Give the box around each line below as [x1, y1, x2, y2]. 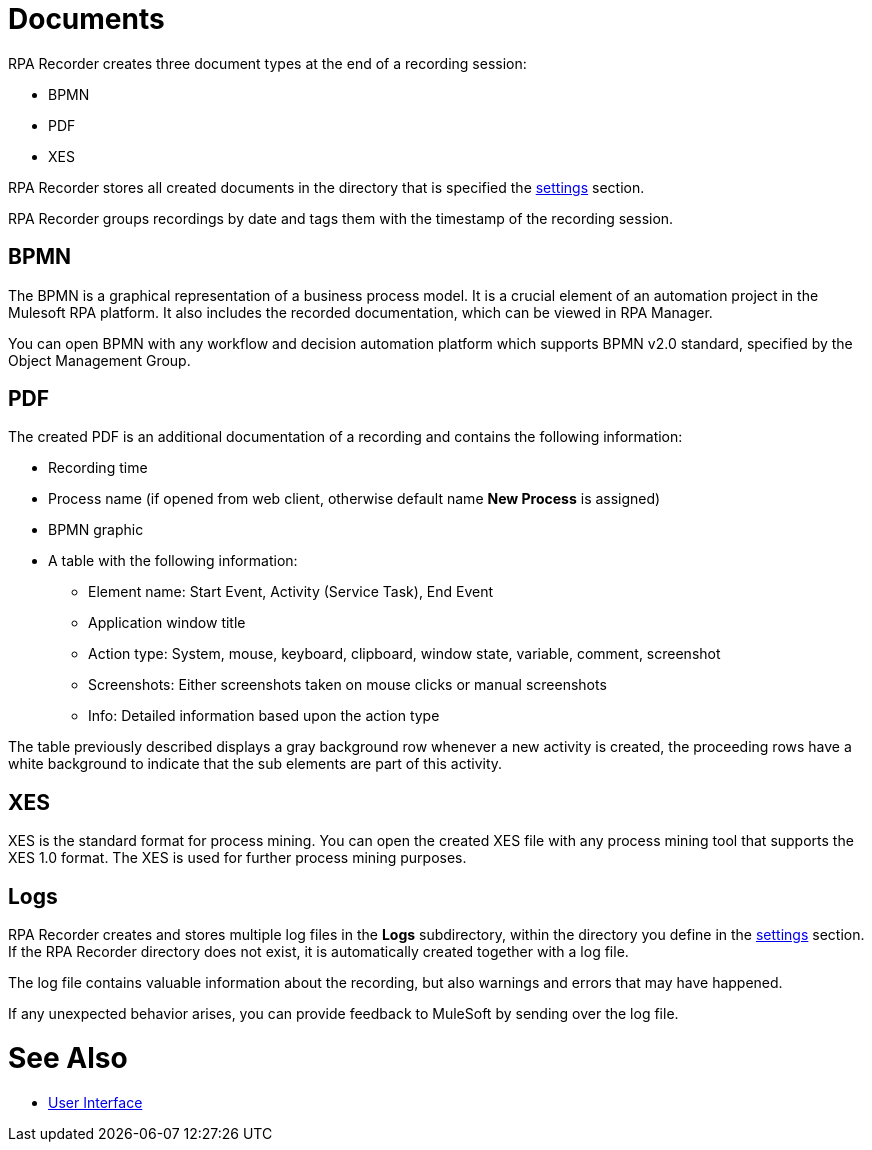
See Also [8, 1040, 128, 1075]
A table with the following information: [48, 552, 298, 570]
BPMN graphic [48, 521, 144, 539]
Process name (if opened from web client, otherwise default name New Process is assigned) [48, 490, 661, 508]
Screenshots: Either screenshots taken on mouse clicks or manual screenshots [88, 676, 607, 694]
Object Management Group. [8, 351, 191, 369]
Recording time [48, 459, 148, 477]
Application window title [88, 614, 246, 632]
